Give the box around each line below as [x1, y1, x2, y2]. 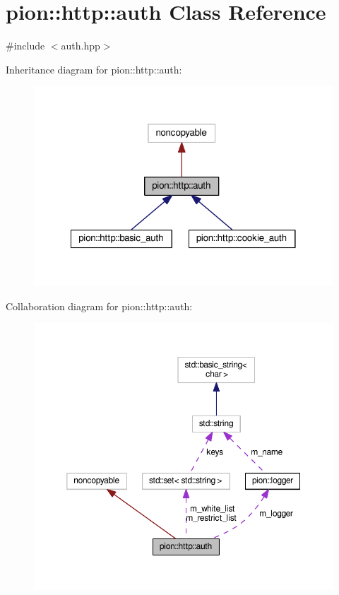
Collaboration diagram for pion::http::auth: [6, 298, 193, 313]
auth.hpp [61, 38, 100, 53]
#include [6, 38, 45, 53]
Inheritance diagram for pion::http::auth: [6, 61, 182, 76]
